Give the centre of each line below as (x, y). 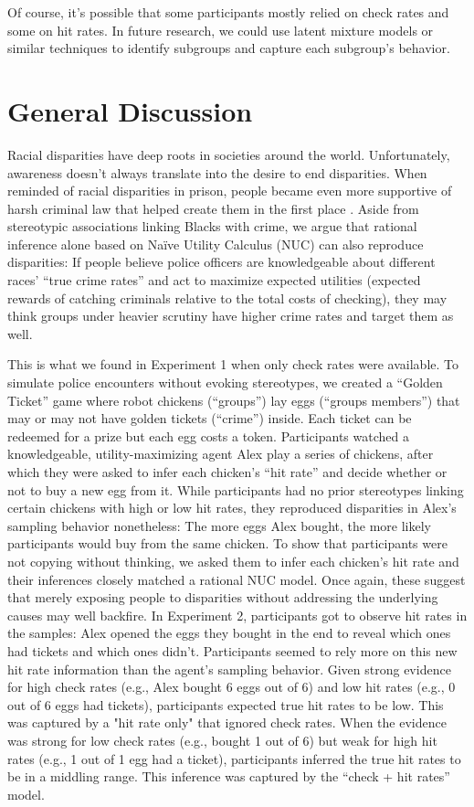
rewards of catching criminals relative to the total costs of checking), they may (227, 297)
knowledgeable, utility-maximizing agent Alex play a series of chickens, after (221, 454)
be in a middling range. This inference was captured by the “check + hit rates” (229, 776)
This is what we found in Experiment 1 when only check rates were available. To (233, 364)
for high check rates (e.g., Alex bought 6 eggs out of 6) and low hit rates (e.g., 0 (232, 687)
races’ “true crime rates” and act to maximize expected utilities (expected (214, 280)
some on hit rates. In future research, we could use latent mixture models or (221, 30)
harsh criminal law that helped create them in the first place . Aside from (213, 208)
